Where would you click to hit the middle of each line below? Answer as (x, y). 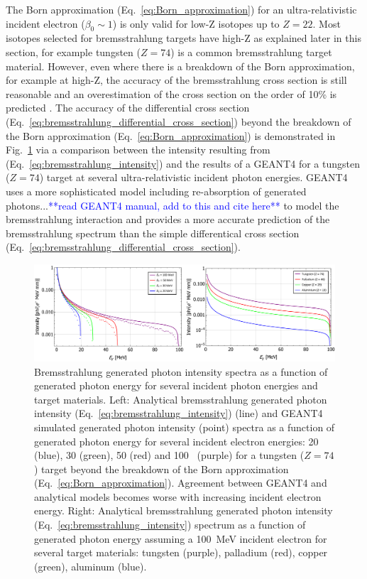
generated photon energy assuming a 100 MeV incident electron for (181, 538)
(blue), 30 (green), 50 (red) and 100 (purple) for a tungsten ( (169, 455)
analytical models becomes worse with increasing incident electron (178, 496)
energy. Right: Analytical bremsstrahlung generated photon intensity (183, 510)
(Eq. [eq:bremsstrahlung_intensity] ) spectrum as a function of (170, 525)
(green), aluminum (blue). (91, 566)
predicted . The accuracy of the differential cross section (128, 108)
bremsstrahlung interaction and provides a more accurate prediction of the (168, 219)
